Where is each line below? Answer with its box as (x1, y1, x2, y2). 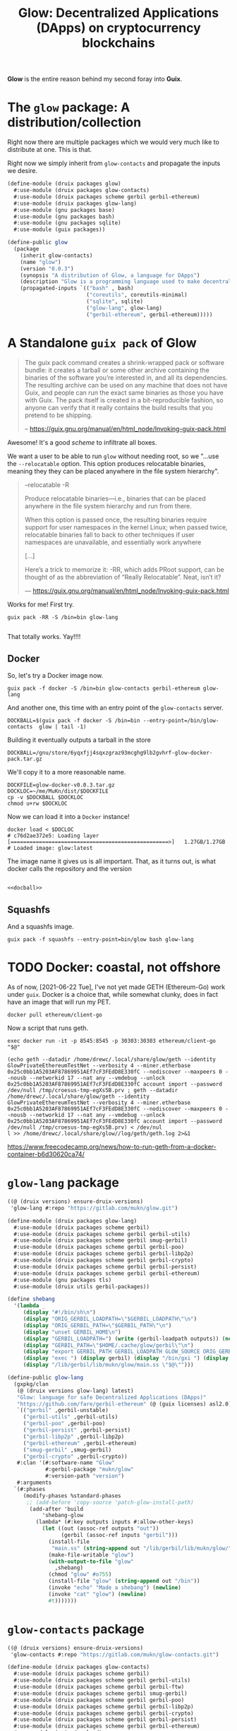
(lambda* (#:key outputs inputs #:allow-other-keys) (35, 1519, 194, 1526)
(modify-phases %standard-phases (23, 1492, 121, 1499)
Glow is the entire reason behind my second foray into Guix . (7, 75, 183, 83)
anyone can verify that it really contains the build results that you (24, 403, 213, 412)
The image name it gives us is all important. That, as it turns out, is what (7, 857, 217, 865)
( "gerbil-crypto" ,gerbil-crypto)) (23, 1453, 128, 1460)
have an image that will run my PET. (7, 998, 111, 1007)
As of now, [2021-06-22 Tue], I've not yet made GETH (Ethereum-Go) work (7, 983, 226, 991)
